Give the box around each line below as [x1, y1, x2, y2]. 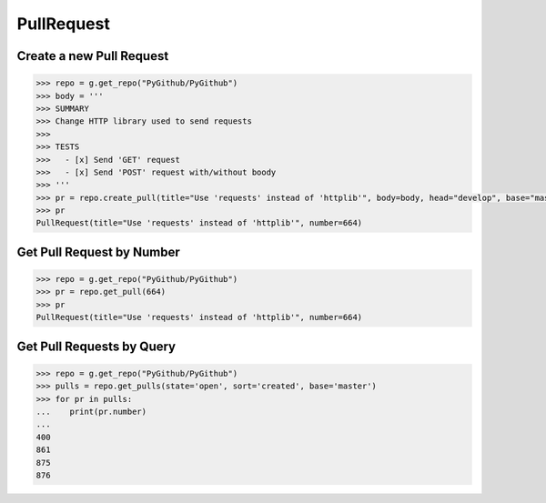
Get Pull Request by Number [16, 244, 181, 259]
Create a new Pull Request [16, 48, 169, 64]
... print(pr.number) [35, 406, 147, 417]
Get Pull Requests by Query [16, 338, 177, 354]
